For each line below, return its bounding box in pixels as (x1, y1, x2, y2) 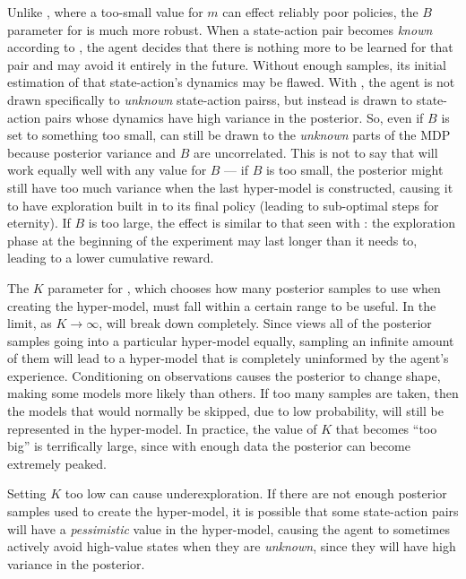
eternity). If (7, 213, 71, 232)
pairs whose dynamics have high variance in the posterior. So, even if (44, 108, 424, 126)
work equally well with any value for (7, 160, 207, 179)
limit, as (7, 314, 52, 333)
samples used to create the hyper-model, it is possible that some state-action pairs (7, 502, 459, 521)
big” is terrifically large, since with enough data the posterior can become (7, 436, 410, 455)
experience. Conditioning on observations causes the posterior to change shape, (7, 366, 441, 385)
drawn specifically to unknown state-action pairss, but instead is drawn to (7, 90, 413, 108)
